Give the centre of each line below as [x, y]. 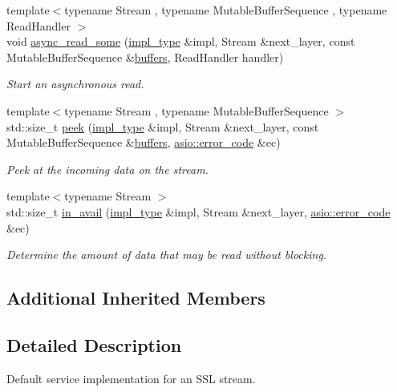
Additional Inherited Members [136, 298]
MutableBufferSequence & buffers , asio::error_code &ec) [144, 142]
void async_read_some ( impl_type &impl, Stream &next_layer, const [181, 41]
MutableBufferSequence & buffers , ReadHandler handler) [145, 57]
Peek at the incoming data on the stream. [107, 169]
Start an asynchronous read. [75, 84]
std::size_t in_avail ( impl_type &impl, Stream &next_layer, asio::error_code [198, 211]
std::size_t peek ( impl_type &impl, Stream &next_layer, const [163, 126]
